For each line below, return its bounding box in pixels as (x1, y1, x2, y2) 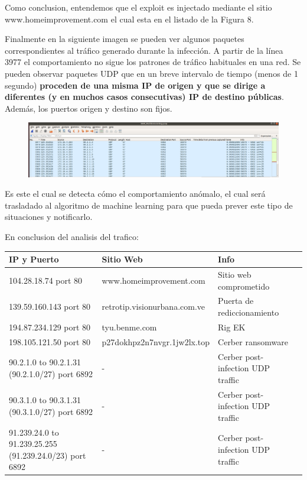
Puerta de (218, 294, 254, 307)
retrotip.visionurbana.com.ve (102, 300, 205, 313)
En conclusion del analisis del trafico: (5, 231, 139, 243)
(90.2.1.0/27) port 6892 (9, 367, 93, 380)
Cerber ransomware (218, 335, 288, 348)
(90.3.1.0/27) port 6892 (9, 405, 93, 417)
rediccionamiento (218, 306, 279, 319)
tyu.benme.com (102, 320, 157, 333)
